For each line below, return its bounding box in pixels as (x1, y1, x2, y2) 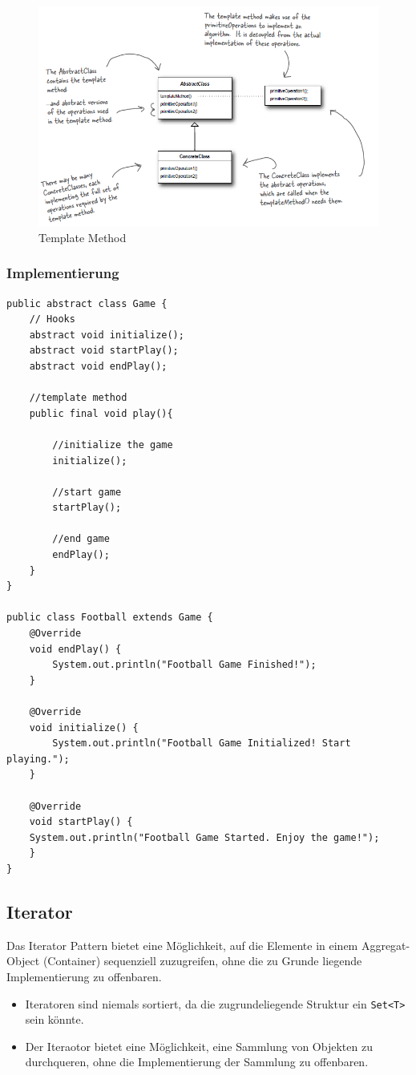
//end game (52, 533, 110, 545)
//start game (52, 486, 122, 498)
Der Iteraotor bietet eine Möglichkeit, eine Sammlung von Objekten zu (25, 1037, 373, 1054)
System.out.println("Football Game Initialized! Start (52, 738, 351, 750)
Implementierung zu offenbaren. (6, 968, 162, 984)
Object (6, 952, 40, 969)
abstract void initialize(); (29, 329, 184, 341)
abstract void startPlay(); (29, 345, 179, 357)
